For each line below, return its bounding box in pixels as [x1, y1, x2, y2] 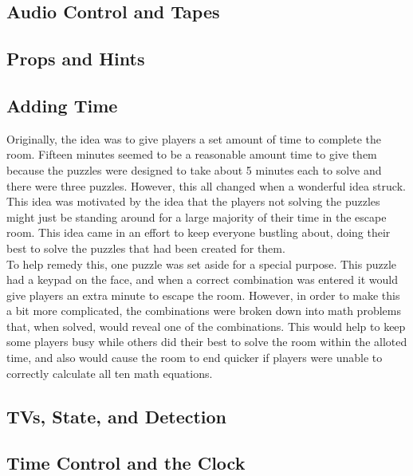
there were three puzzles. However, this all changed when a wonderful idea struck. [6, 177, 406, 194]
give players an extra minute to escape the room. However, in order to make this [6, 286, 400, 303]
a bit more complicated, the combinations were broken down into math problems [6, 302, 401, 319]
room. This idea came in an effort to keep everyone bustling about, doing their [6, 224, 391, 241]
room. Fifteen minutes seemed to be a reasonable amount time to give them [6, 146, 377, 163]
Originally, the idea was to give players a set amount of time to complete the [6, 130, 382, 147]
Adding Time [6, 92, 118, 117]
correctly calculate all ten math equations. [6, 364, 213, 381]
